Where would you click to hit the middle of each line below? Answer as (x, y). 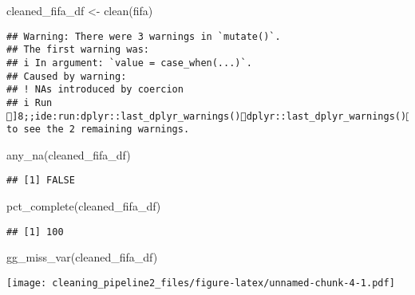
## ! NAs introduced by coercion (95, 90)
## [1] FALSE (41, 181)
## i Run (30, 102)
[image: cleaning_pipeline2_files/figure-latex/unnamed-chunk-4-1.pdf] (201, 283)
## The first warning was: (78, 50)
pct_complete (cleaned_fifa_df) (84, 206)
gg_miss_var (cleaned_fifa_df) (82, 257)
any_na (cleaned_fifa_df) (69, 154)
